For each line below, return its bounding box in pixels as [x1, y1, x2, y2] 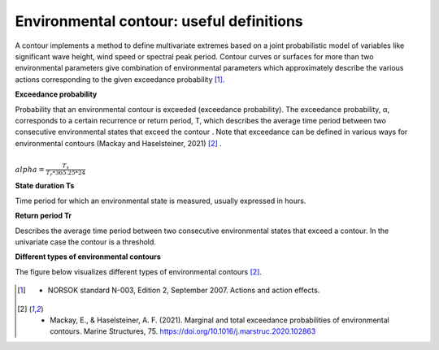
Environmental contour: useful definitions [15, 12, 304, 30]
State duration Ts [15, 181, 75, 191]
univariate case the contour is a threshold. [15, 237, 156, 247]
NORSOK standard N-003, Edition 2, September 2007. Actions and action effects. [47, 285, 320, 296]
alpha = [15, 165, 45, 174]
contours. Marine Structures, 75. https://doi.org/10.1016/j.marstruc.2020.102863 [50, 326, 316, 336]
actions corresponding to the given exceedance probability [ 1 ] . [15, 74, 225, 84]
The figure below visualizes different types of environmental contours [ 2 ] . [15, 266, 262, 276]
